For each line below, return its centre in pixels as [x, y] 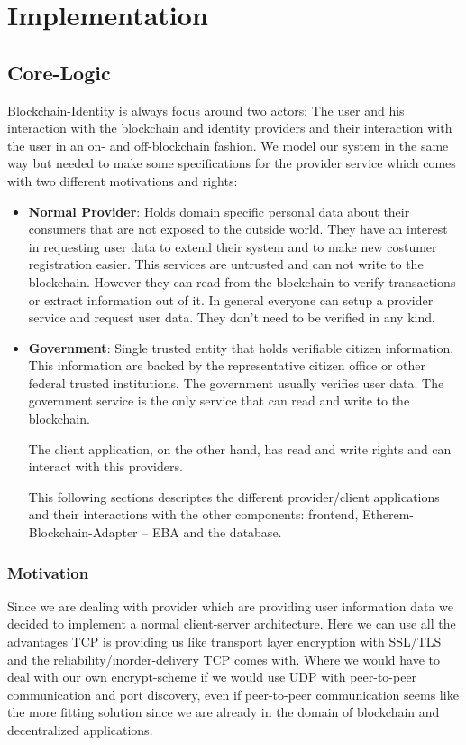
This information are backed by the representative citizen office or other [227, 365]
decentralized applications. [80, 730]
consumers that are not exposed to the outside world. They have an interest [238, 229]
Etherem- [388, 514]
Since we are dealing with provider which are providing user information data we [231, 605]
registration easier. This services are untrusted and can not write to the [226, 264]
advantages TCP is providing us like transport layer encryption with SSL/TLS [224, 642]
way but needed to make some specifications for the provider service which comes [232, 163]
